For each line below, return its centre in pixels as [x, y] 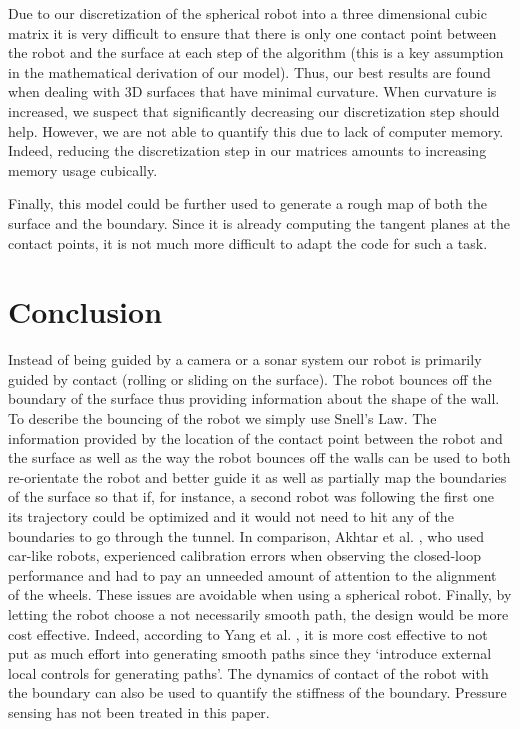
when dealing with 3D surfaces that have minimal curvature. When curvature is [252, 91]
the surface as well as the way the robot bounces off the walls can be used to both [259, 457]
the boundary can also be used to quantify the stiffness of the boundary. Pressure [257, 692]
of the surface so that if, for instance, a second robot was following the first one [251, 496]
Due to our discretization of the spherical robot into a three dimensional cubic [247, 13]
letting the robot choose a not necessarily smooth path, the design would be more [258, 613]
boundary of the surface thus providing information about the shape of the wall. [254, 398]
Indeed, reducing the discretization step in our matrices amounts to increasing [247, 150]
